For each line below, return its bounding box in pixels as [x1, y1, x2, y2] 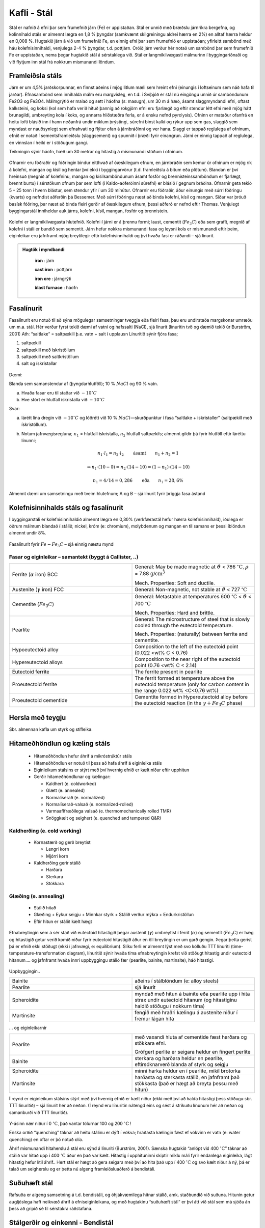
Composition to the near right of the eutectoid [134, 656, 240, 663]
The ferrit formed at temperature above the [134, 674, 234, 681]
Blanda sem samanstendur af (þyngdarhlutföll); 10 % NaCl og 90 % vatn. [9, 381, 158, 387]
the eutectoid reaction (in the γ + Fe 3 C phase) [134, 699, 243, 707]
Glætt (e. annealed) [46, 787, 85, 793]
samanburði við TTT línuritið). [9, 1109, 69, 1115]
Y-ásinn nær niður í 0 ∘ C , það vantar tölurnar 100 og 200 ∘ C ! [9, 1120, 132, 1127]
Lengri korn [46, 846, 70, 852]
